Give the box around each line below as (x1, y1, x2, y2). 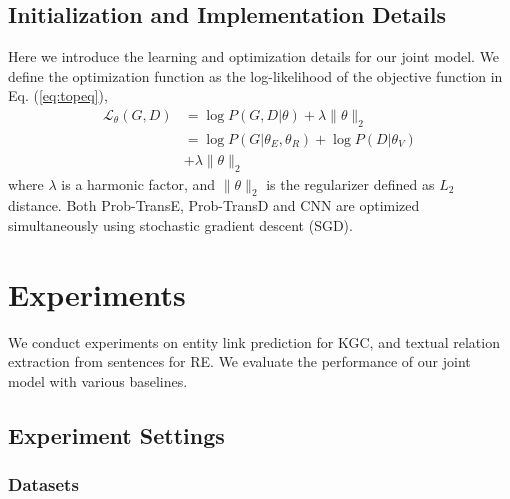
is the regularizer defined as (266, 173, 435, 194)
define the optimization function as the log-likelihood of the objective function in (8, 65, 503, 86)
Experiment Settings (8, 419, 225, 450)
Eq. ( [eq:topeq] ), (8, 85, 108, 106)
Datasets (8, 472, 79, 497)
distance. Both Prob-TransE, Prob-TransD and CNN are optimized (8, 195, 420, 216)
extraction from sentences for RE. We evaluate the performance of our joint (8, 351, 471, 372)
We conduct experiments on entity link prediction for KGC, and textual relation (8, 331, 500, 352)
